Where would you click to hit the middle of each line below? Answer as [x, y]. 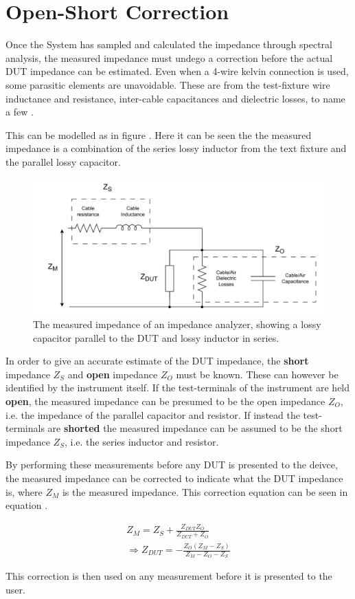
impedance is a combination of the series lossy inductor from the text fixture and [176, 148]
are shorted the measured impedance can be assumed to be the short [195, 428]
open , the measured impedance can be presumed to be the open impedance [165, 401]
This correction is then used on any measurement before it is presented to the [169, 576]
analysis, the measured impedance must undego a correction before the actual [169, 57]
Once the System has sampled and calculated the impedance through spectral [169, 44]
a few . [20, 112]
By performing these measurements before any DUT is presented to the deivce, [172, 465]
